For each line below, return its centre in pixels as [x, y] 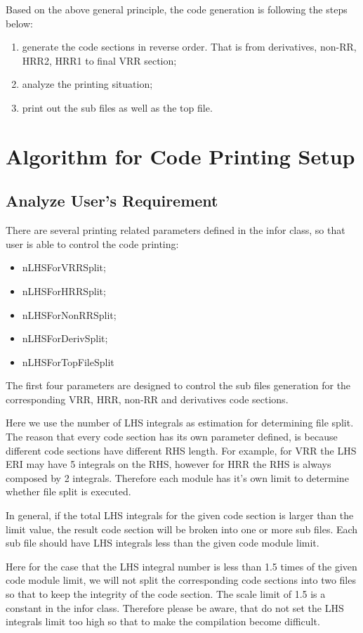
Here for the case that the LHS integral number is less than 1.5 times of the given [181, 566]
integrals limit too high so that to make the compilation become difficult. [163, 621]
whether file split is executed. [68, 491]
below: [19, 23]
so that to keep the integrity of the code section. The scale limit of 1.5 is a [166, 594]
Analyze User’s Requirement [112, 201]
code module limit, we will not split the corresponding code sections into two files [181, 580]
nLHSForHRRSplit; [64, 291]
